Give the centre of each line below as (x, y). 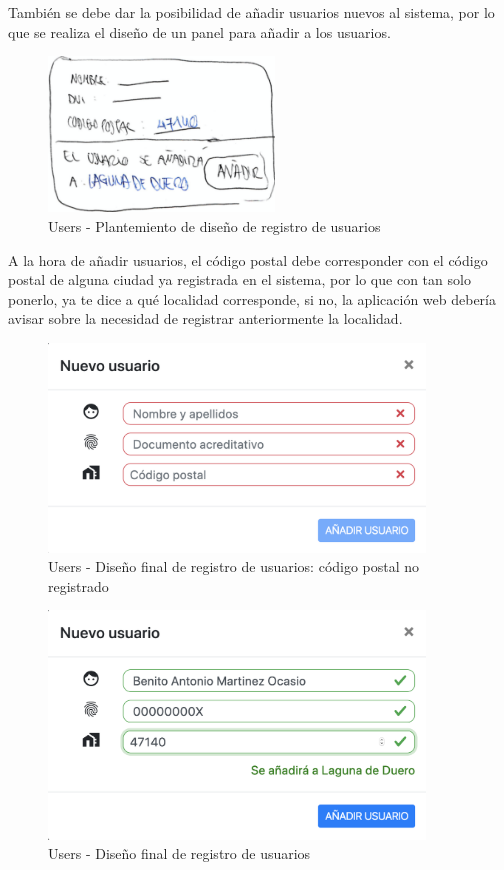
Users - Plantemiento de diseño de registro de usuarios (214, 225)
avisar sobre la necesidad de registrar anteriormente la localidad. (205, 318)
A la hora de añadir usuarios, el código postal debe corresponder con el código (248, 259)
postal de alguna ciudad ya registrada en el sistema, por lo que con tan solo (239, 279)
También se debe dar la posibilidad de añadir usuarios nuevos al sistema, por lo (251, 12)
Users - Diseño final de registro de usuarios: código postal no (234, 566)
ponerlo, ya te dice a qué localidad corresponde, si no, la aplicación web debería (252, 298)
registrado (78, 585)
